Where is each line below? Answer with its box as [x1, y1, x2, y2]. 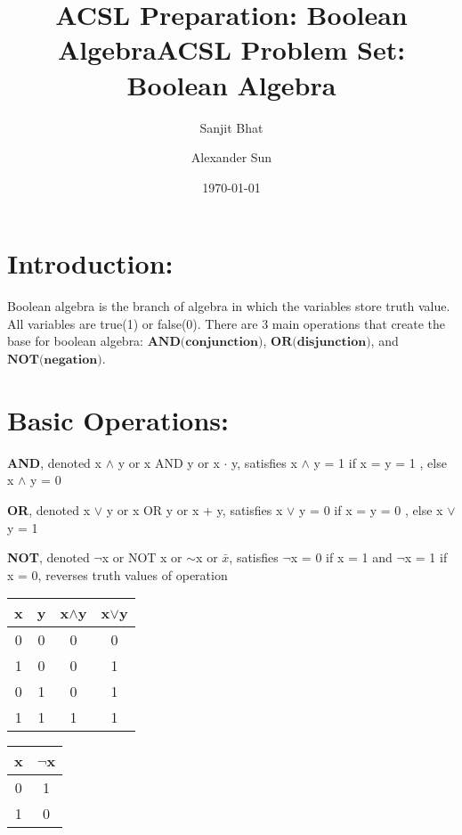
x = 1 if [404, 548, 448, 567]
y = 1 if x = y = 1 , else [313, 453, 447, 471]
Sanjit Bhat [199, 118, 263, 136]
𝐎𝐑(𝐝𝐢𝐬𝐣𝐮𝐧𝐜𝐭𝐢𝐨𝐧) [271, 336, 371, 349]
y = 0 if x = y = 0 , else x [299, 500, 443, 519]
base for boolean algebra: [7, 332, 144, 350]
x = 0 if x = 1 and [290, 548, 393, 567]
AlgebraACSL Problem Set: [57, 31, 406, 68]
